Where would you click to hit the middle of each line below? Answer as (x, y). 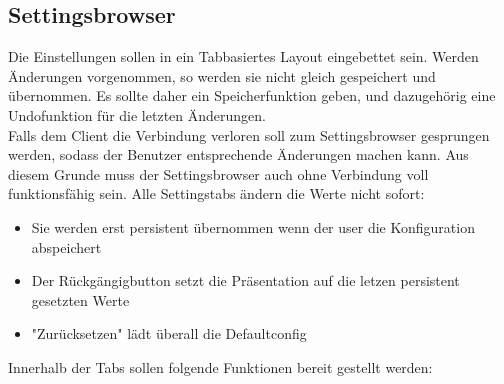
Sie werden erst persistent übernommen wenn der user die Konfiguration (253, 226)
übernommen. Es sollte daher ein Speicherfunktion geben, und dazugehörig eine (252, 95)
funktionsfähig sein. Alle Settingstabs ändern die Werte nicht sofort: (216, 193)
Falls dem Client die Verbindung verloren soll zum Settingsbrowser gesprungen (249, 134)
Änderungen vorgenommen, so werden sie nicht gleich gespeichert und (222, 75)
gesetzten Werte (80, 299)
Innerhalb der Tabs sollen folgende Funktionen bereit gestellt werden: (220, 366)
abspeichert (66, 246)
